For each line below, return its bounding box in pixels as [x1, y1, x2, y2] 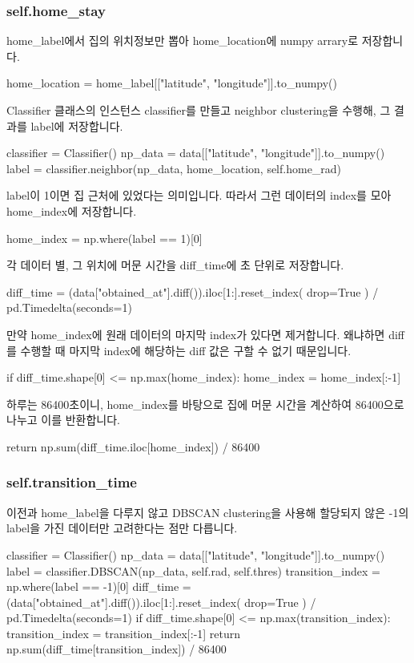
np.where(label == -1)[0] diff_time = [6, 578, 191, 595]
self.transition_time [6, 472, 137, 492]
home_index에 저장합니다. [6, 202, 137, 219]
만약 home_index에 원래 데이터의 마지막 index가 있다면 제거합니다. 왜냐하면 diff [6, 325, 404, 342]
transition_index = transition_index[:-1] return [6, 625, 241, 641]
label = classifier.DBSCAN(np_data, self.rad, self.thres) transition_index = [6, 562, 380, 579]
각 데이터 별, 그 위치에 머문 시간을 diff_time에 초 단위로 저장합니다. [6, 257, 344, 273]
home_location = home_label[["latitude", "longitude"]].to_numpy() [6, 75, 338, 91]
